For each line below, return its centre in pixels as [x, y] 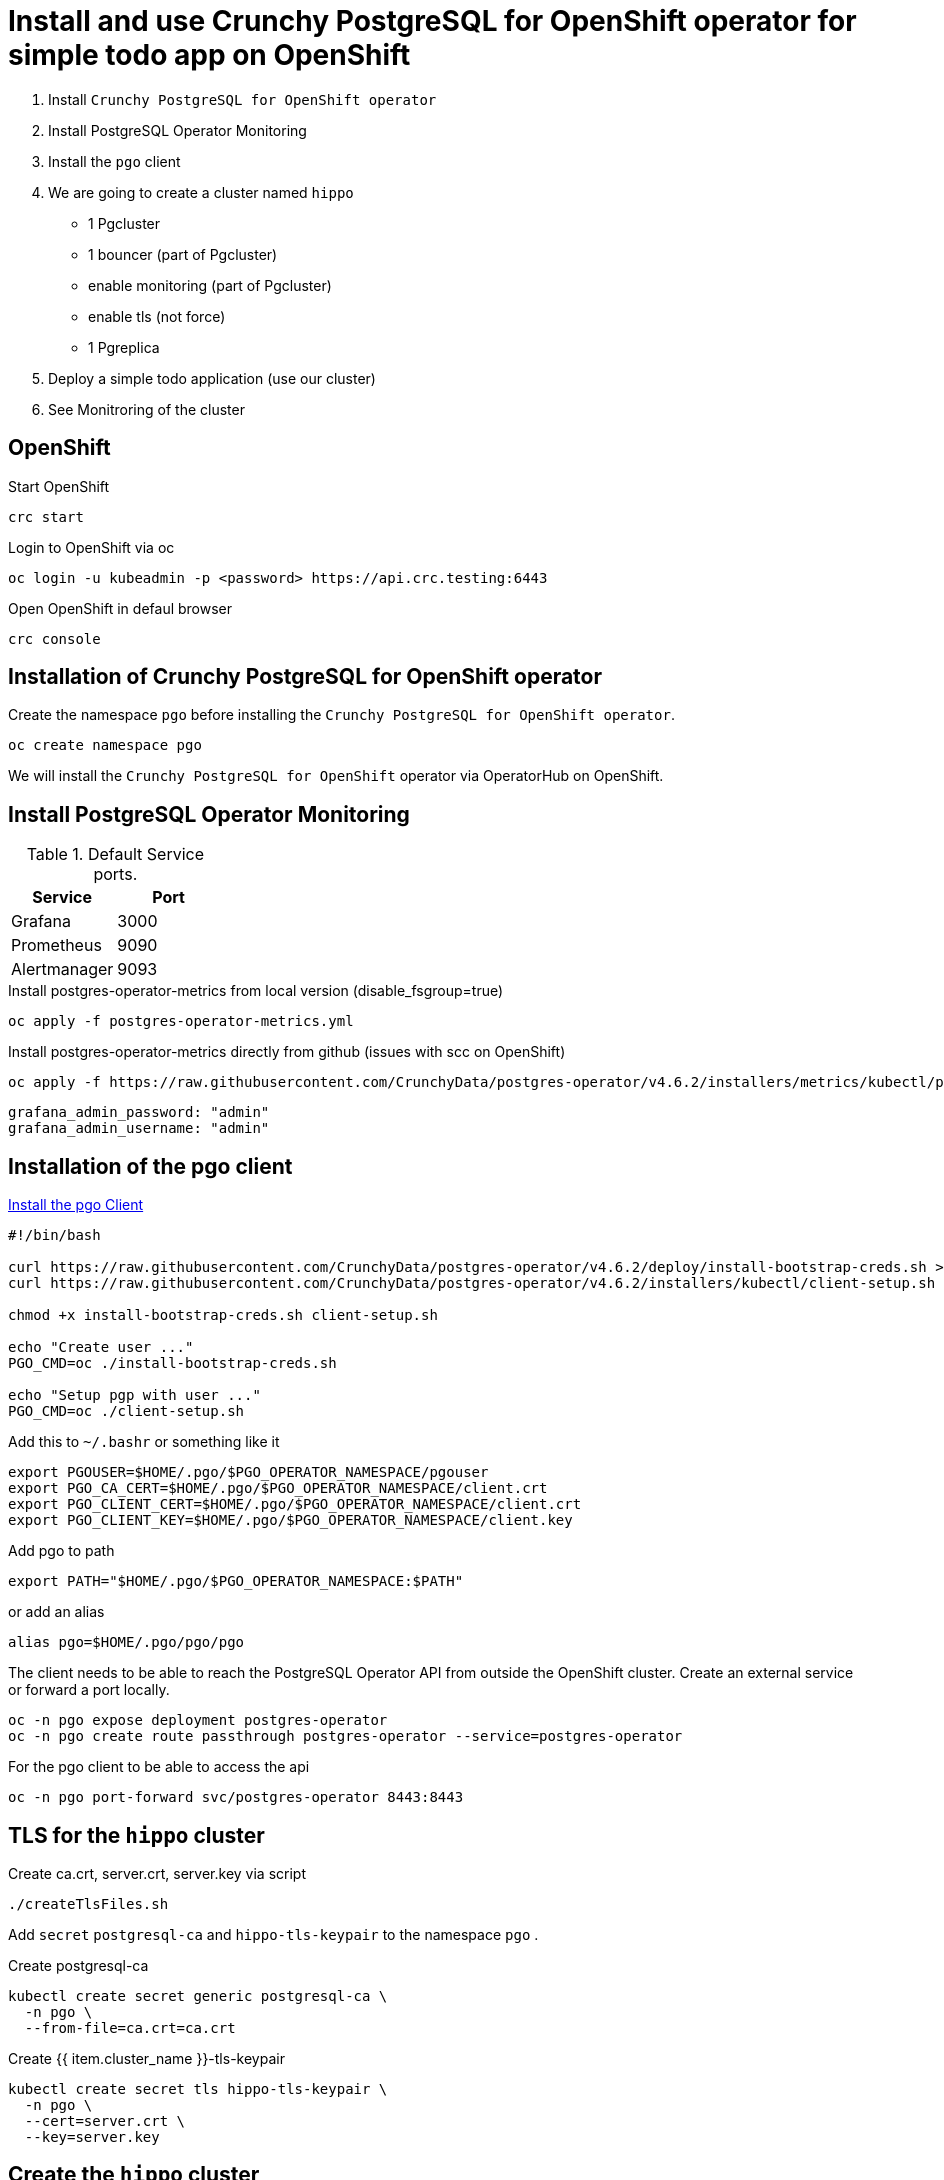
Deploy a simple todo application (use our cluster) [212, 378]
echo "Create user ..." [101, 1347]
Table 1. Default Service [115, 854]
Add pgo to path [61, 1551]
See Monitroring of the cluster [146, 409]
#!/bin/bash [54, 1235]
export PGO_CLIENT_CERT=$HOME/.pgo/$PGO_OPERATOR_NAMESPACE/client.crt [295, 1504]
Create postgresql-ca [78, 1965]
